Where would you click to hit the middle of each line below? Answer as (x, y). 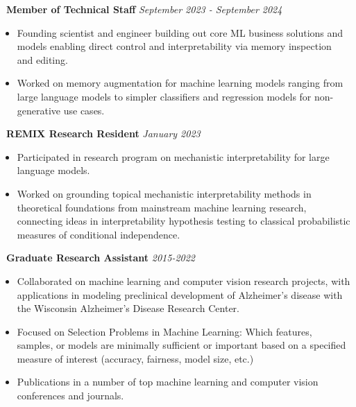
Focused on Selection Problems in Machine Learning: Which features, (164, 331)
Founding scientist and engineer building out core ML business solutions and (180, 32)
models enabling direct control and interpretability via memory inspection (174, 46)
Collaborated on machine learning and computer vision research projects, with (184, 280)
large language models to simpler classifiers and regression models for (164, 96)
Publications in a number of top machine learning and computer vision (168, 382)
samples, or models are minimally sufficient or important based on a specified (181, 345)
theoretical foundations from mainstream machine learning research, (162, 207)
